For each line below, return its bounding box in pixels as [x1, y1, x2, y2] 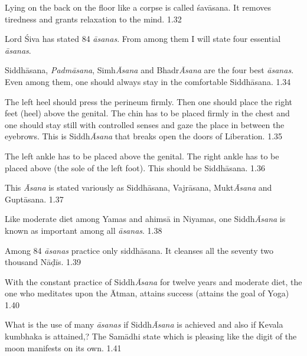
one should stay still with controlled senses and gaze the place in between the [5, 118, 285, 130]
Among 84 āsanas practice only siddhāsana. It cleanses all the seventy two [5, 244, 273, 256]
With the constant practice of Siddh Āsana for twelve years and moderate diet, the [5, 275, 302, 288]
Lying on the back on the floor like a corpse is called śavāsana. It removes [5, 1, 271, 13]
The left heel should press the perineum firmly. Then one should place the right [5, 95, 292, 107]
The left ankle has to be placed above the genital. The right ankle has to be [5, 149, 279, 162]
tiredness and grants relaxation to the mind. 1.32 [5, 12, 182, 25]
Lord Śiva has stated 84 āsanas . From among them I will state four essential [5, 32, 281, 45]
